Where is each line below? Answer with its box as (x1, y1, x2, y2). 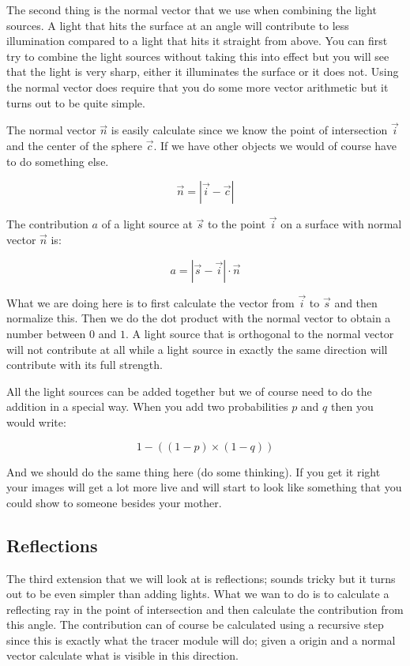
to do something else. (6, 152, 109, 169)
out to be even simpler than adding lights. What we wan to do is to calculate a (6, 585, 389, 602)
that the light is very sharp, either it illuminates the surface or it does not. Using (6, 63, 399, 80)
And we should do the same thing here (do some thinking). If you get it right (6, 463, 381, 480)
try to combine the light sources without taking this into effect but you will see (6, 47, 389, 64)
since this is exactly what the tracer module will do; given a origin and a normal (6, 631, 396, 648)
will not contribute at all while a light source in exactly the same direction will (6, 341, 388, 357)
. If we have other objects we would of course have (153, 137, 397, 153)
